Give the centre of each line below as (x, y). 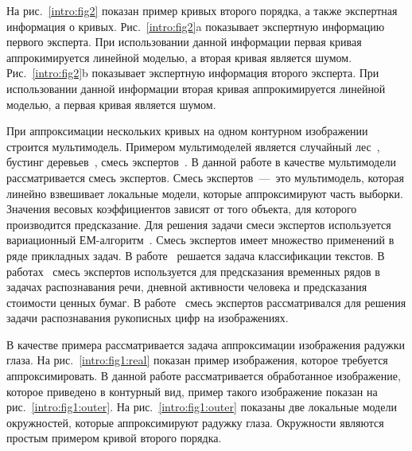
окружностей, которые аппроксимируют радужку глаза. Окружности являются (195, 422)
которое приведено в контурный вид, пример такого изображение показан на (192, 391)
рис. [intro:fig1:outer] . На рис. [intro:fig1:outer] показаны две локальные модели (202, 407)
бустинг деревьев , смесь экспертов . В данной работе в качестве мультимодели (201, 162)
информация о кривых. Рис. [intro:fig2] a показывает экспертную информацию (196, 26)
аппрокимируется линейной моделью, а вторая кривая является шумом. (179, 57)
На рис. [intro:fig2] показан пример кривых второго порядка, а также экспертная (202, 10)
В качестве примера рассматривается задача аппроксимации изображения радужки (206, 344)
